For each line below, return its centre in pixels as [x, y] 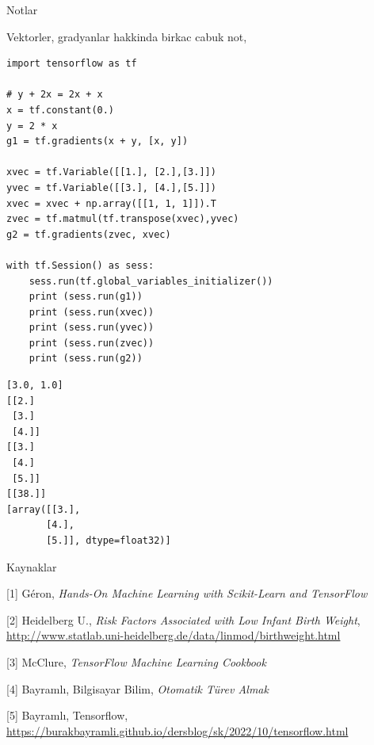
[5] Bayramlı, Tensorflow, [67, 715]
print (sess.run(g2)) [86, 359]
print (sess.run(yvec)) [92, 328]
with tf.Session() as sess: [80, 265]
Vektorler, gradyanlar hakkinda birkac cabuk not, [127, 36]
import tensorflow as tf [72, 64]
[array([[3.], [44, 509]
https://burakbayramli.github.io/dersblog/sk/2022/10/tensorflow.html [177, 730]
